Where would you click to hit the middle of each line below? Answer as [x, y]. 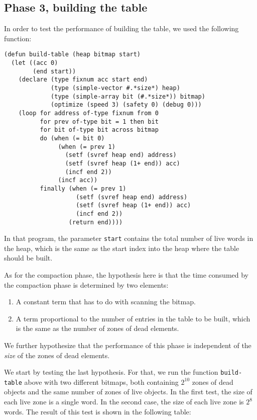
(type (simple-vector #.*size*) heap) [115, 88]
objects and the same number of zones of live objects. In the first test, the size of [128, 392]
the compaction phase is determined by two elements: [86, 284]
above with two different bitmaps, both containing [101, 382]
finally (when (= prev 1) [83, 188]
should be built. [28, 258]
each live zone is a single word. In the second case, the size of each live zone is [124, 402]
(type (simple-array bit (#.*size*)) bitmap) [128, 96]
